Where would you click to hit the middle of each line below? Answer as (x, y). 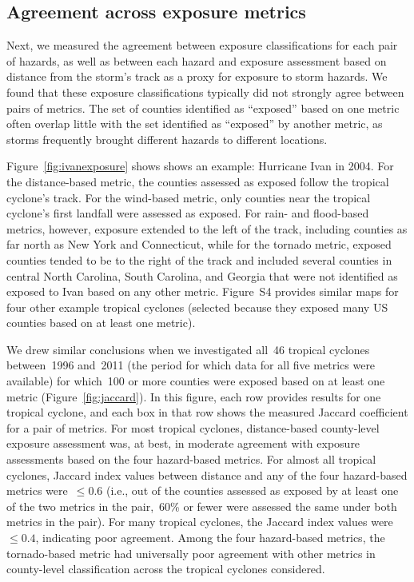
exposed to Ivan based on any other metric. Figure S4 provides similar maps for (203, 291)
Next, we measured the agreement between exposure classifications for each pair (202, 45)
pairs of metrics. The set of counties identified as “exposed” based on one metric (203, 108)
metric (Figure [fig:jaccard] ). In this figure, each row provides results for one (194, 396)
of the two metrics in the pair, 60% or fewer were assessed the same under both (202, 506)
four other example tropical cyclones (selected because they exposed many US (197, 307)
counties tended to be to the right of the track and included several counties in (199, 259)
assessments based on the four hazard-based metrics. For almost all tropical (191, 459)
